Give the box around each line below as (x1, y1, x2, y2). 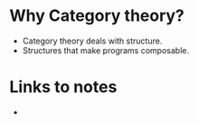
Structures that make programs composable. (22, 44, 190, 55)
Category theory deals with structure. (22, 35, 163, 46)
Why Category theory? (9, 5, 185, 26)
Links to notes (9, 77, 118, 98)
